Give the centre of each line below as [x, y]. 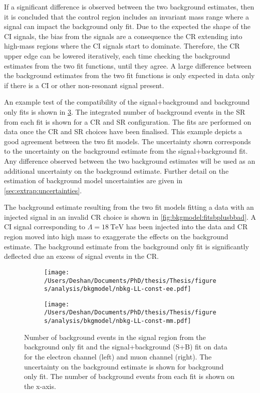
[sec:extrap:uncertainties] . [43, 190]
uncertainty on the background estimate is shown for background [124, 366]
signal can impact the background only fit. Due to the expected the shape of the [127, 26]
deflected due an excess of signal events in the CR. [81, 256]
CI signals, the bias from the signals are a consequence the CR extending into [123, 36]
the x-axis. [40, 386]
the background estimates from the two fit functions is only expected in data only [129, 75]
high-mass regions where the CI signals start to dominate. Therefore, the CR [122, 46]
